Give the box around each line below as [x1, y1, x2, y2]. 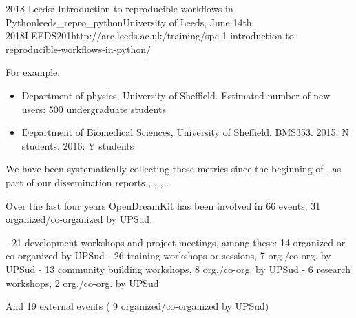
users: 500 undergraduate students [21, 101, 167, 116]
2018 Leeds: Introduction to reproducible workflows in [6, 1, 233, 15]
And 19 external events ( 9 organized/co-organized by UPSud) [6, 299, 269, 313]
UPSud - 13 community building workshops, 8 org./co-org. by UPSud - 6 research [6, 261, 350, 276]
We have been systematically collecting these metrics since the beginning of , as [6, 161, 342, 176]
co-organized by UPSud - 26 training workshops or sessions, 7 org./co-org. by [6, 248, 331, 263]
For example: [6, 65, 61, 79]
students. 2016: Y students [21, 138, 134, 152]
